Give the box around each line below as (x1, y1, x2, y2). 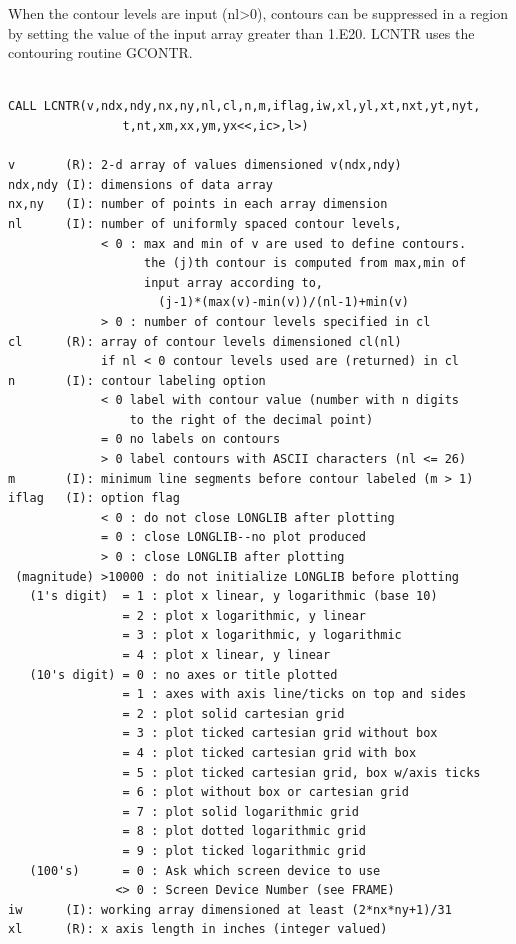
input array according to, (144, 275, 324, 290)
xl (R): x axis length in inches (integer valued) (8, 922, 388, 937)
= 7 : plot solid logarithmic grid (122, 804, 359, 819)
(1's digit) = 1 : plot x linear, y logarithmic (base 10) (29, 589, 438, 604)
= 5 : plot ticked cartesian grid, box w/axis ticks (122, 765, 481, 780)
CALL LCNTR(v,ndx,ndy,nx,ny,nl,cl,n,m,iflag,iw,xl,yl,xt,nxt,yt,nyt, (8, 99, 481, 114)
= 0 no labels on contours (101, 432, 281, 447)
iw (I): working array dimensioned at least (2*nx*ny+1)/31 (8, 902, 452, 917)
